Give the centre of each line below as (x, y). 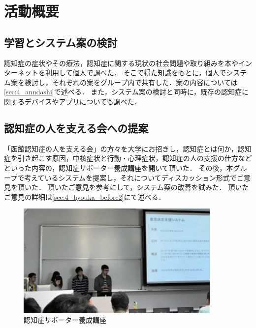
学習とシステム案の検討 (61, 42)
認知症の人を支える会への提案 (76, 128)
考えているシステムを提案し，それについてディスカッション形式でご (134, 177)
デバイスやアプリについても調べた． (83, 101)
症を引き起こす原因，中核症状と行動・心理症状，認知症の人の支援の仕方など (128, 158)
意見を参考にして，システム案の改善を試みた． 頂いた (162, 187)
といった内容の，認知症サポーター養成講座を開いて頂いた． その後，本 (119, 167)
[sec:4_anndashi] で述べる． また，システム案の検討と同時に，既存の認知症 (123, 92)
